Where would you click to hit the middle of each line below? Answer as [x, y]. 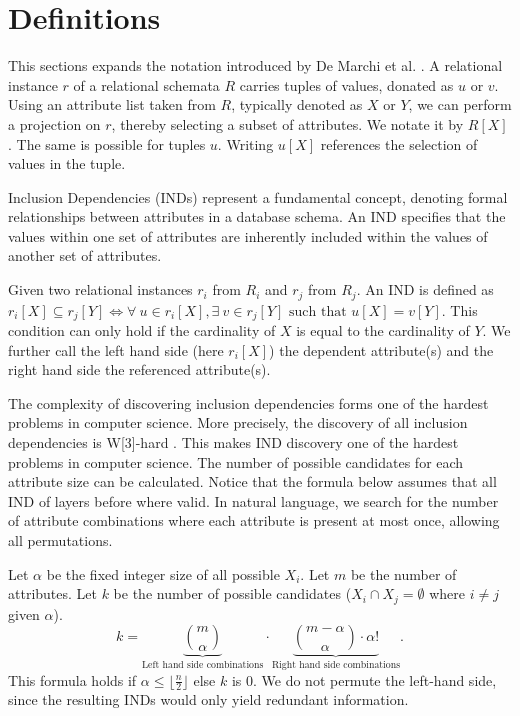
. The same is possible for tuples [107, 143]
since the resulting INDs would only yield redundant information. [208, 699]
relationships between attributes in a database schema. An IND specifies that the [257, 216]
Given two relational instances [100, 289]
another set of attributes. [85, 255]
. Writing [245, 143]
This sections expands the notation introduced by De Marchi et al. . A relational [255, 65]
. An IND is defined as [425, 289]
